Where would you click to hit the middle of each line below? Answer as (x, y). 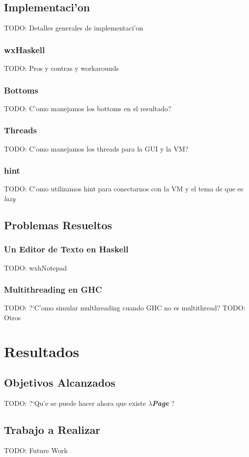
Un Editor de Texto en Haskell (66, 249)
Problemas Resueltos (58, 225)
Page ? (163, 403)
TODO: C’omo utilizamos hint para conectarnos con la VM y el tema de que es (124, 189)
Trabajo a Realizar (52, 430)
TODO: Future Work (36, 450)
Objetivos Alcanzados (60, 382)
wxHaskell (25, 49)
